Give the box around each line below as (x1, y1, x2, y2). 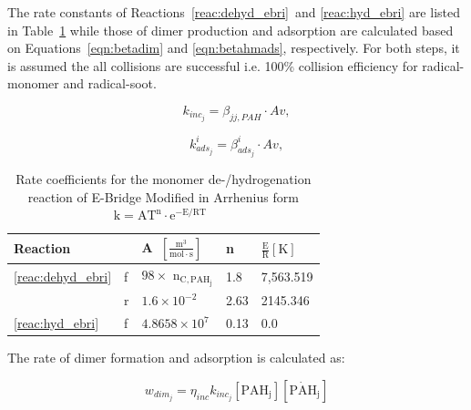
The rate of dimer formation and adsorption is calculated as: (7, 348, 345, 367)
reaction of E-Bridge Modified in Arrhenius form (27, 187, 299, 206)
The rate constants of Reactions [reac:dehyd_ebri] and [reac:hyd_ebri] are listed (7, 3, 460, 21)
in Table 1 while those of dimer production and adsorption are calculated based (7, 20, 454, 39)
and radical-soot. (63, 74, 157, 93)
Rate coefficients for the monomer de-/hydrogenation (15, 169, 312, 188)
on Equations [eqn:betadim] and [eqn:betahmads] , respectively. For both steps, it (7, 38, 460, 57)
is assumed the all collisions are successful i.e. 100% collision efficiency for (7, 56, 418, 75)
